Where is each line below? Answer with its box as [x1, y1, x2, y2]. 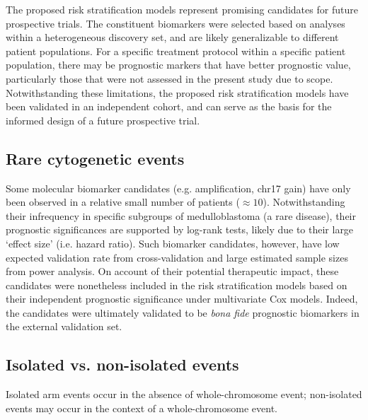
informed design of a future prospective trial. [6, 112, 200, 127]
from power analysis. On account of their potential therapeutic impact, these [6, 264, 339, 279]
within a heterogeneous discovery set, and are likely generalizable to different [6, 30, 339, 45]
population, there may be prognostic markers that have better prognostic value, [6, 57, 351, 72]
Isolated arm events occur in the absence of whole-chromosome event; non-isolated [6, 387, 362, 402]
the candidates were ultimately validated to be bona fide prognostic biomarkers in [6, 305, 360, 320]
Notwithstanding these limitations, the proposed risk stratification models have [6, 85, 349, 100]
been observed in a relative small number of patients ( [6, 194, 240, 209]
